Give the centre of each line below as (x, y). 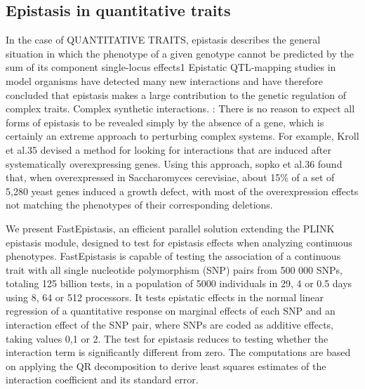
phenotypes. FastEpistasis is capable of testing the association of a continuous (173, 256)
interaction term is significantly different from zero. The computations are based (178, 352)
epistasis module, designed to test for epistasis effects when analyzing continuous (179, 242)
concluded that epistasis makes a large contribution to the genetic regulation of (176, 94)
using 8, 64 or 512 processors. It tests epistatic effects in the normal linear (165, 297)
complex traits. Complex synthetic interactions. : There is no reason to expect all (180, 108)
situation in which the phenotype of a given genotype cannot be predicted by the (180, 53)
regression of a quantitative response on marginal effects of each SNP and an (171, 311)
